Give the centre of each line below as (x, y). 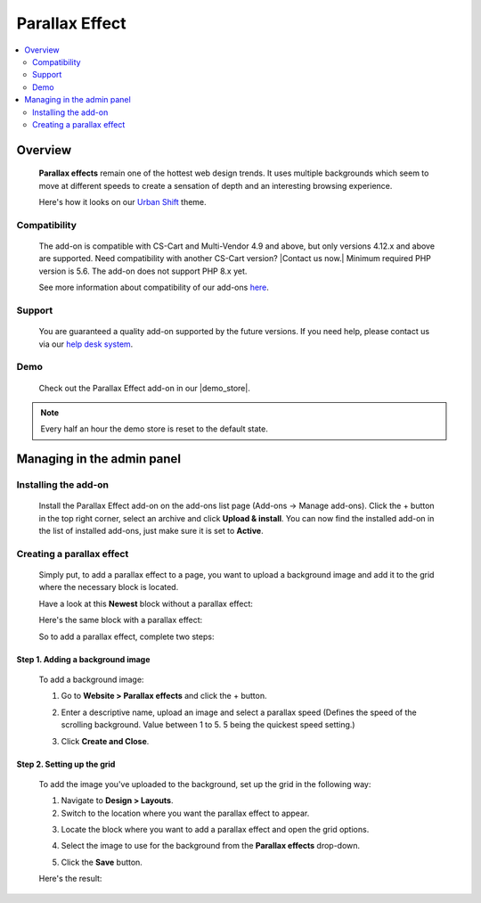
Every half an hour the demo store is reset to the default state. (155, 429)
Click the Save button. (102, 862)
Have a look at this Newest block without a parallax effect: (146, 603)
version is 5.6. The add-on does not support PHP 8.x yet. (143, 271)
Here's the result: (70, 879)
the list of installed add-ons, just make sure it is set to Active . (151, 531)
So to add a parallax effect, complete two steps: (126, 636)
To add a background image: (91, 679)
